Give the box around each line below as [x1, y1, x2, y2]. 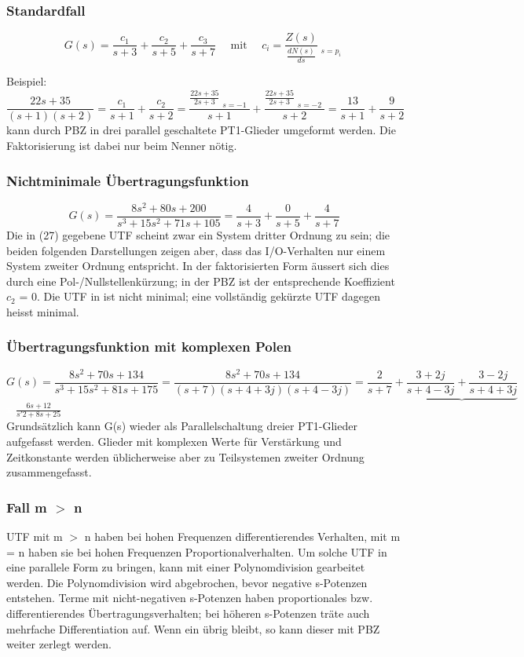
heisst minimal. [6, 303, 79, 319]
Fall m [6, 497, 47, 516]
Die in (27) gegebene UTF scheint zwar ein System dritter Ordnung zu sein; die [6, 226, 390, 243]
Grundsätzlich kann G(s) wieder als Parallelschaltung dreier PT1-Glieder [6, 418, 357, 434]
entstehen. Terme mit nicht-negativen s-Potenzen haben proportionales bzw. [6, 589, 373, 606]
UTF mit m [6, 528, 63, 545]
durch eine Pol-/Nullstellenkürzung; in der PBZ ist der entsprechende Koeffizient [6, 272, 395, 289]
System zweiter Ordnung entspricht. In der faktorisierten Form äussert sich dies [6, 257, 390, 274]
